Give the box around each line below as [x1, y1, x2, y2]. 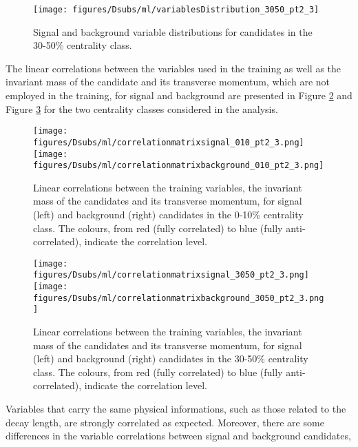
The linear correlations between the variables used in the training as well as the [6, 61, 341, 75]
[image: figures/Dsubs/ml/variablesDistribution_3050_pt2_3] [33, 5, 319, 14]
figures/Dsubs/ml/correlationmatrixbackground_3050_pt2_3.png [33, 293, 324, 303]
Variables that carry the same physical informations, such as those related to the [6, 402, 346, 416]
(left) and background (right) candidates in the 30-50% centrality [33, 351, 308, 366]
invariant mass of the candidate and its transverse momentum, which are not [6, 74, 330, 89]
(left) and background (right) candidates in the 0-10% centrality [33, 207, 304, 222]
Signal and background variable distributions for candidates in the [33, 24, 313, 39]
